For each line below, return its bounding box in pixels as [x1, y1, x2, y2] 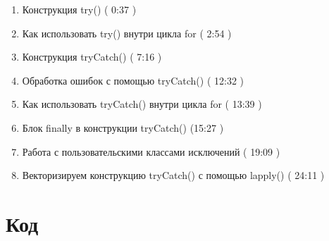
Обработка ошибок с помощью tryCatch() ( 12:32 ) [22, 73, 244, 87]
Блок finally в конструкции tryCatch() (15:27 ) [22, 120, 224, 135]
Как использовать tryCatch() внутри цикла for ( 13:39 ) [22, 97, 262, 111]
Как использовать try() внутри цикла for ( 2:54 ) [22, 25, 232, 40]
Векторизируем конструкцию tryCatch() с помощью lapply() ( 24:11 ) [22, 168, 325, 183]
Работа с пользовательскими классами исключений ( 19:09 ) [22, 144, 280, 159]
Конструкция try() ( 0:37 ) [22, 2, 137, 16]
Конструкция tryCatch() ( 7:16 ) [22, 49, 162, 64]
